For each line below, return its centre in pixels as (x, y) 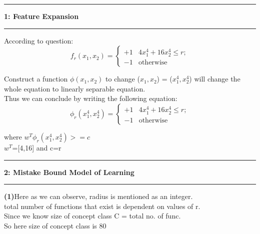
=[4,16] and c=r (37, 147)
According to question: (39, 40)
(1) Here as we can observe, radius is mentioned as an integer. (98, 196)
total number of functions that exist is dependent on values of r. (102, 206)
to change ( (123, 79)
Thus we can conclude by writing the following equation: (91, 98)
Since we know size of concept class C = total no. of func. (92, 216)
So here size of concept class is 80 (55, 225)
